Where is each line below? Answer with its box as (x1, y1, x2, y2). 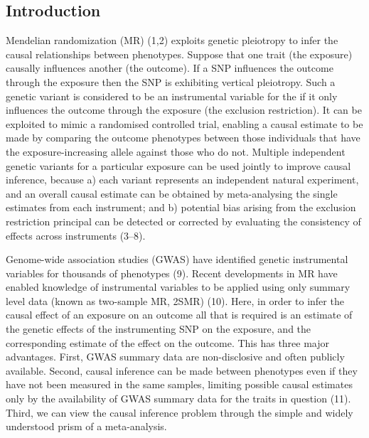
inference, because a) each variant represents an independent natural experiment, (6, 172, 359, 187)
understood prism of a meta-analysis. (6, 419, 167, 434)
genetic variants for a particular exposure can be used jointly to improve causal (6, 158, 351, 173)
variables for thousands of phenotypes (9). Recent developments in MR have (6, 265, 338, 280)
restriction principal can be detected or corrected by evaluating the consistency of (6, 213, 361, 228)
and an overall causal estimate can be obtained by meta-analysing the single (6, 186, 338, 201)
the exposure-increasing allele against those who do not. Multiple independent (6, 144, 346, 159)
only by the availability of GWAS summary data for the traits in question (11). (6, 391, 351, 406)
